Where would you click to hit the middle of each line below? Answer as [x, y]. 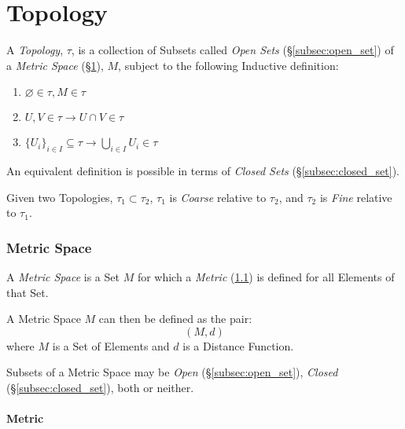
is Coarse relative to [218, 197]
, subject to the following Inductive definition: [228, 65]
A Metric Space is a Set [63, 277]
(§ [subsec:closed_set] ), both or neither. [100, 388]
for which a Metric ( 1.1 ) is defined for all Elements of [266, 277]
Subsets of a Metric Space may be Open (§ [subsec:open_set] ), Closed [172, 372]
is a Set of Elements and [111, 345]
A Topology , [35, 50]
